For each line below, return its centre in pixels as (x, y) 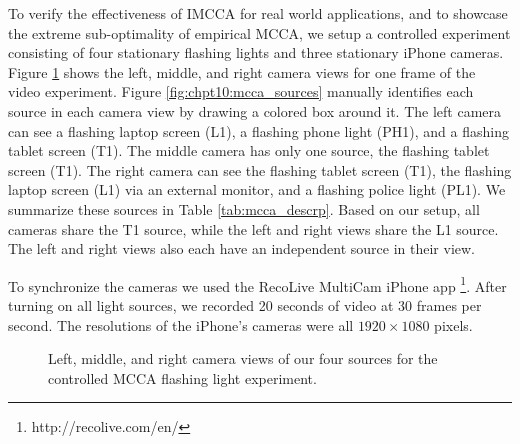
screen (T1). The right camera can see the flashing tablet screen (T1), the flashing (260, 169)
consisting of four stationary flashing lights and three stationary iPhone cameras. (256, 52)
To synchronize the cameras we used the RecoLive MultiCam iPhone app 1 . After (257, 284)
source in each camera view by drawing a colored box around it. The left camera (254, 110)
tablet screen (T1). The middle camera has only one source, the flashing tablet (249, 150)
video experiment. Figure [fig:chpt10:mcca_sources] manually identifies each (241, 91)
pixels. (453, 324)
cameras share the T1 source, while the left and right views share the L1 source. (253, 228)
